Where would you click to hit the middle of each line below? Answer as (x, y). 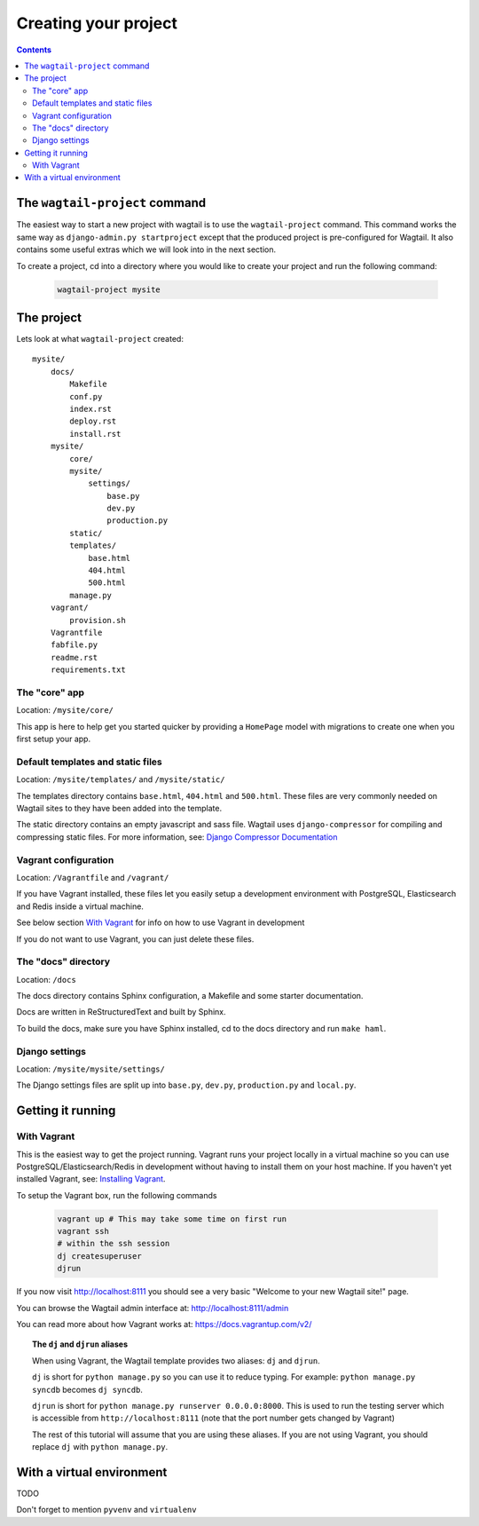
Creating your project (97, 23)
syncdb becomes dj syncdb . (88, 1389)
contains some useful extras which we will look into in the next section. (146, 249)
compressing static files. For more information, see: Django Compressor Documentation (177, 837)
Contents (34, 50)
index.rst (91, 409)
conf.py (86, 396)
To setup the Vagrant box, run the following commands (117, 1195)
